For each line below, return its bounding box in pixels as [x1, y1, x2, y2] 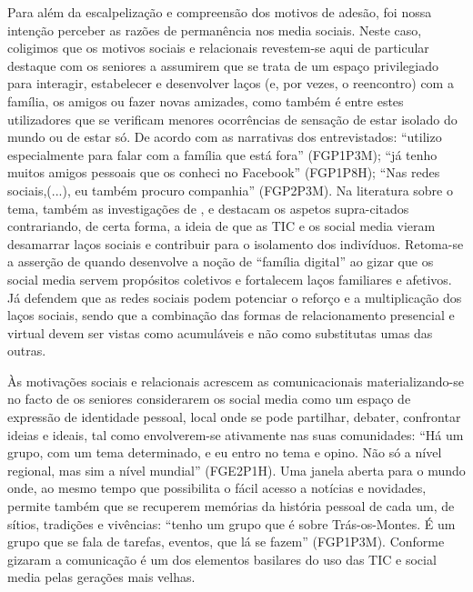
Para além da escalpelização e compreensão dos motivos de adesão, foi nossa [7, 3, 432, 21]
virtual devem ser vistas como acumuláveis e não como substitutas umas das [7, 323, 433, 342]
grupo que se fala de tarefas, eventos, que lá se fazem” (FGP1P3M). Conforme [7, 532, 445, 551]
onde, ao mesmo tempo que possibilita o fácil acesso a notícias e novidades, [7, 478, 427, 497]
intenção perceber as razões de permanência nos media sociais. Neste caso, [7, 20, 422, 39]
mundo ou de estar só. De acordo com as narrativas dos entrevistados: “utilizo [7, 127, 442, 146]
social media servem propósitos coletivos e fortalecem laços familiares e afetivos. [7, 269, 452, 288]
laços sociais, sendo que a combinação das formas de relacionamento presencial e [7, 306, 455, 325]
